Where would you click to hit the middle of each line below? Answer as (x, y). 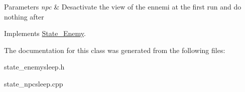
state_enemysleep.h (34, 67)
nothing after (24, 16)
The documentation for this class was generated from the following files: (115, 50)
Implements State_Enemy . (45, 33)
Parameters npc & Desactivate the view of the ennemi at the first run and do (123, 6)
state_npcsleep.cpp (34, 83)
